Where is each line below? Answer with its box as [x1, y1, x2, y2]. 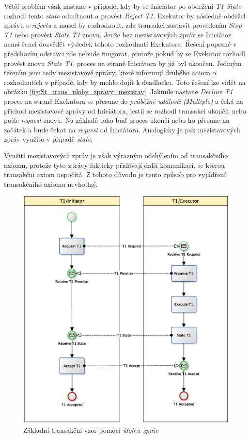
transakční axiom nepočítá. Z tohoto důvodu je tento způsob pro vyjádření [4, 169, 226, 179]
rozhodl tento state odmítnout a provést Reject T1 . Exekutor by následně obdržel [4, 10, 246, 20]
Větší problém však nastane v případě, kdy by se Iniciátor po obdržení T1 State [4, 1, 241, 11]
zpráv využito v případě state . [4, 134, 93, 144]
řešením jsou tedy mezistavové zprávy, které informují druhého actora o [4, 67, 216, 78]
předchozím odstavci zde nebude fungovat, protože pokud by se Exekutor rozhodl [4, 48, 245, 58]
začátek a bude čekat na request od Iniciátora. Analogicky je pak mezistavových [4, 124, 240, 134]
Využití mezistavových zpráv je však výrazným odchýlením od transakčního [4, 150, 228, 160]
